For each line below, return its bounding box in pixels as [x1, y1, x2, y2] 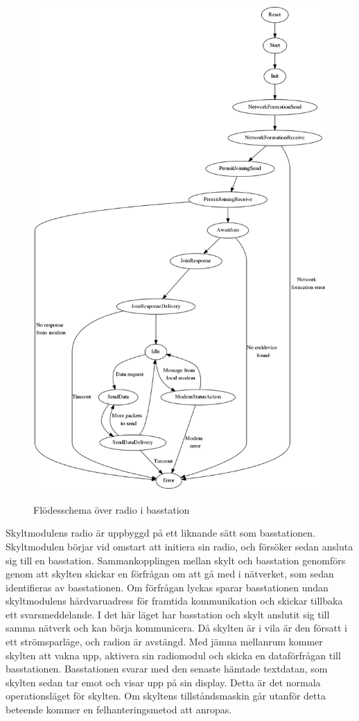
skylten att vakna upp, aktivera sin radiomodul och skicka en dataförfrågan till [6, 648, 341, 662]
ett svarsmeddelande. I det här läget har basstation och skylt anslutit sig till [6, 607, 330, 621]
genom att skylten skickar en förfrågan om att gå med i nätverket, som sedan [6, 566, 334, 581]
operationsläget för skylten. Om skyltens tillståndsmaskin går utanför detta [6, 688, 326, 703]
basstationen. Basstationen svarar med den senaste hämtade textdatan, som [6, 661, 328, 676]
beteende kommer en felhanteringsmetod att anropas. [6, 702, 232, 717]
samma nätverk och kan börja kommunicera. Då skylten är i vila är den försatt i [6, 620, 347, 635]
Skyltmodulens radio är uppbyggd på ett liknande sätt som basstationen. [6, 525, 315, 540]
